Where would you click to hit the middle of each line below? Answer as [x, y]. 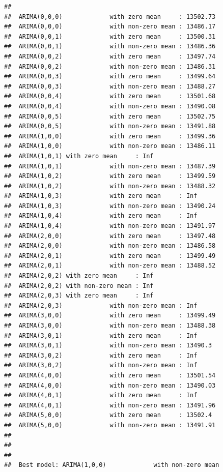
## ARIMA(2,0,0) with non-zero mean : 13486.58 [110, 246]
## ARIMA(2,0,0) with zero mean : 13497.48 [110, 236]
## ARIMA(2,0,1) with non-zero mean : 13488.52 [110, 266]
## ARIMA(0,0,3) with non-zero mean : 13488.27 [110, 86]
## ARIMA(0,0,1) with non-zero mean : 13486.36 [110, 47]
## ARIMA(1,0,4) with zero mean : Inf [101, 216]
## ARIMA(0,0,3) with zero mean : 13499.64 [110, 77]
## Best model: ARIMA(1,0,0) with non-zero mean [112, 465]
